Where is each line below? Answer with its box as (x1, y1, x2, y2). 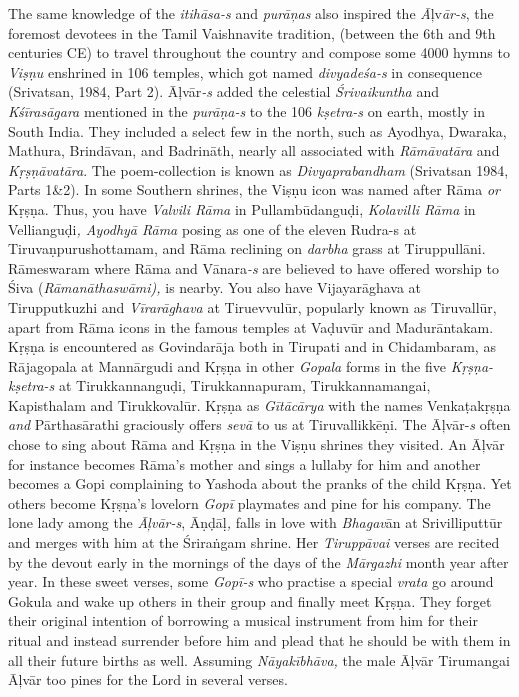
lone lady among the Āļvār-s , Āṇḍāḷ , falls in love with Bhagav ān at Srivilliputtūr (8, 512, 503, 533)
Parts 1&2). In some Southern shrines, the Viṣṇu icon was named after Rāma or (8, 179, 500, 200)
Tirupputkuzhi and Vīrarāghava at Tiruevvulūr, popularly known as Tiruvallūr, (8, 296, 497, 317)
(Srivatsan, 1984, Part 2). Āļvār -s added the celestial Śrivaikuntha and (8, 81, 439, 102)
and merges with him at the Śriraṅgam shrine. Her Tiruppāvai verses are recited (8, 532, 500, 553)
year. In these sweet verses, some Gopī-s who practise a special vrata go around (8, 571, 494, 592)
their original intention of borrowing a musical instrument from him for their (8, 610, 478, 631)
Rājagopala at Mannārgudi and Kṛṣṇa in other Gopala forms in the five (8, 355, 447, 376)
